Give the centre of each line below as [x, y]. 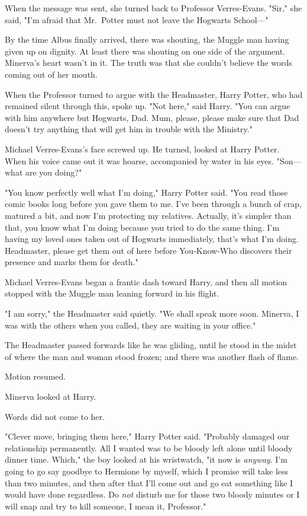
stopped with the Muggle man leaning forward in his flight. [112, 293]
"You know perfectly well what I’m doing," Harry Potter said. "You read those [146, 192]
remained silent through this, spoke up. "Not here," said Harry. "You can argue [148, 106]
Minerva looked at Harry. [51, 396]
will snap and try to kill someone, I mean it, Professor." [106, 506]
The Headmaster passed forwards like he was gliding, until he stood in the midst [151, 345]
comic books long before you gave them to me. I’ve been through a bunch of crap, [153, 204]
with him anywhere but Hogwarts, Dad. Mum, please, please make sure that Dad [152, 117]
